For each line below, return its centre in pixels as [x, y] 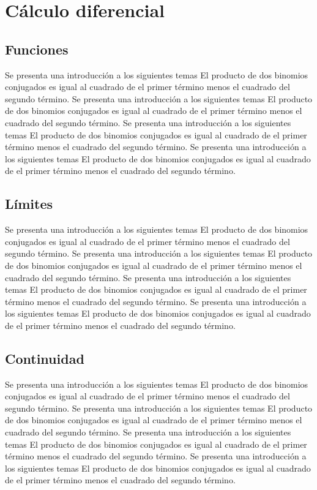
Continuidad [45, 358]
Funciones [37, 49]
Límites [29, 204]
